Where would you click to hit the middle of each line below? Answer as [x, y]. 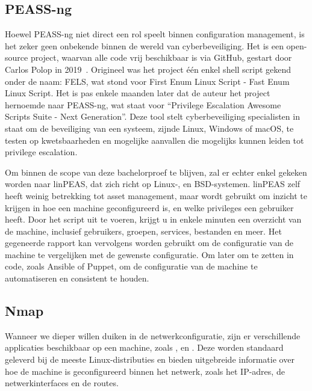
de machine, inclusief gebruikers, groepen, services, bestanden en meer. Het [143, 231]
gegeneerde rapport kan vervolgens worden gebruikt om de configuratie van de [149, 243]
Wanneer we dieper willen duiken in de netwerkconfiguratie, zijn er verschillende [153, 335]
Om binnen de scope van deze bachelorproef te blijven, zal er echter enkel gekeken [156, 172]
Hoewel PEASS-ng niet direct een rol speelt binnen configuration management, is [155, 34]
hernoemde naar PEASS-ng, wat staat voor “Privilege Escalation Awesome [143, 104]
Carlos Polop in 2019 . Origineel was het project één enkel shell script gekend [148, 69]
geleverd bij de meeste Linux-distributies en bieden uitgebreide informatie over [150, 359]
